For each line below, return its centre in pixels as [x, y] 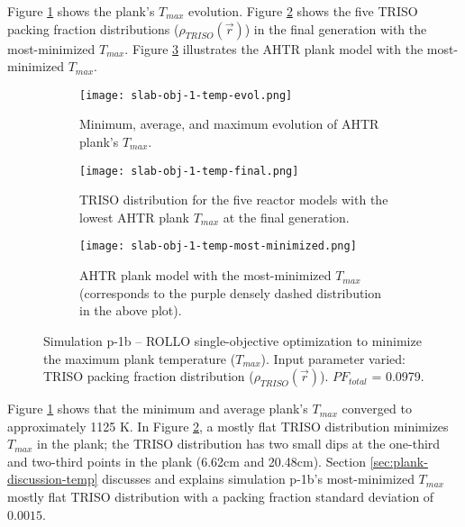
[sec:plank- [399, 461]
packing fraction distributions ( [93, 28]
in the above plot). [131, 310]
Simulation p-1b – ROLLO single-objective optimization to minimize [232, 340]
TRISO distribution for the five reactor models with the [234, 200]
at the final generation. [286, 217]
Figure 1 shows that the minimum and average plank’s [158, 409]
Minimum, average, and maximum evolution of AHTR [229, 124]
